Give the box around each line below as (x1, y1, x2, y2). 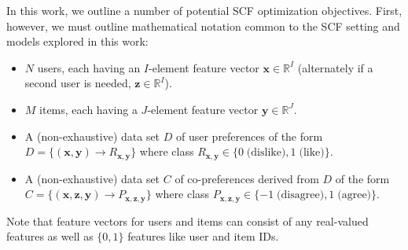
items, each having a (39, 101, 138, 117)
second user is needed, (24, 75, 131, 91)
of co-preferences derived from (175, 170, 319, 186)
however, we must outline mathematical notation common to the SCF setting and (6, 17, 400, 34)
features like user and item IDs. (127, 228, 279, 244)
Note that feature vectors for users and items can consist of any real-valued (6, 212, 369, 229)
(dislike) (246, 147, 286, 159)
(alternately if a (297, 59, 373, 75)
